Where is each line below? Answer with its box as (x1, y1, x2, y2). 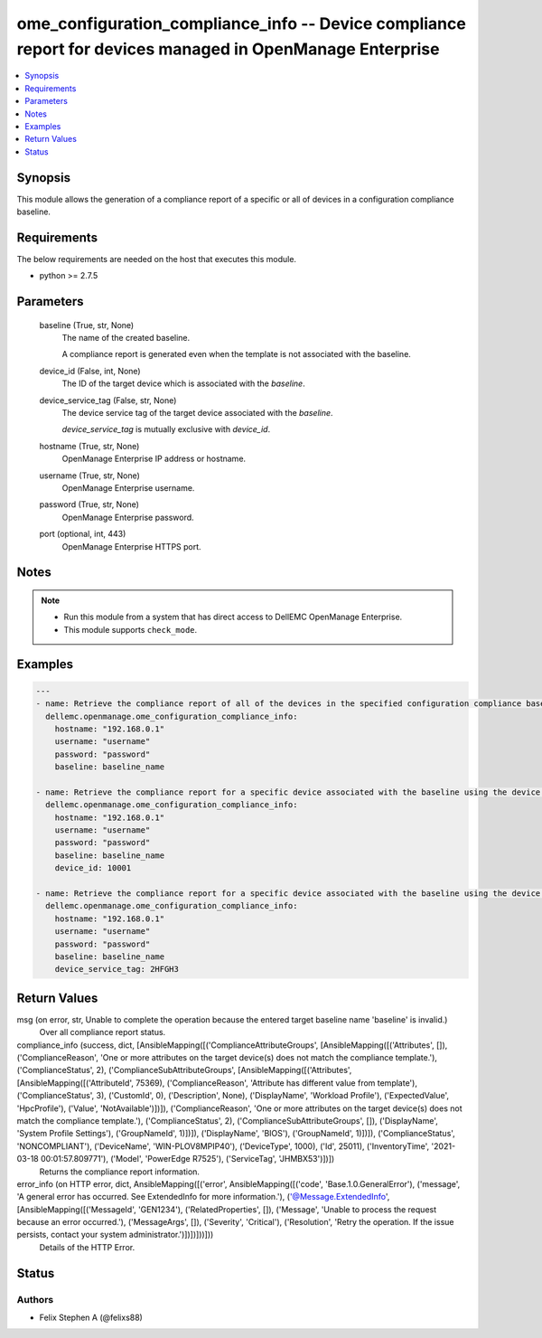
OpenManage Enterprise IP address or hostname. (61, 453, 247, 465)
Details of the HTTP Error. (39, 1241, 135, 1252)
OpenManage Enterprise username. (61, 482, 195, 493)
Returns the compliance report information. (39, 1166, 201, 1177)
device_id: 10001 (54, 863, 132, 873)
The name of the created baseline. (61, 333, 191, 344)
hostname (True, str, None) (39, 440, 140, 451)
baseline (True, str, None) (39, 319, 135, 330)
